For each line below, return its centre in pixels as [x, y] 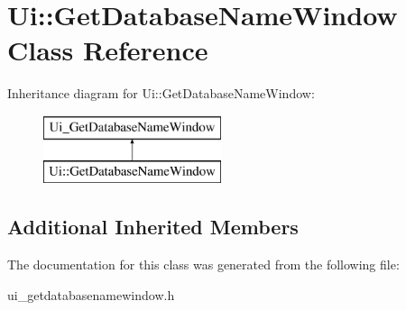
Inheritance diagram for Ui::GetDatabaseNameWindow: [161, 93]
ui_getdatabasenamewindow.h [91, 294]
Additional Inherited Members [153, 227]
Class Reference [108, 50]
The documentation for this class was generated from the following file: [203, 264]
